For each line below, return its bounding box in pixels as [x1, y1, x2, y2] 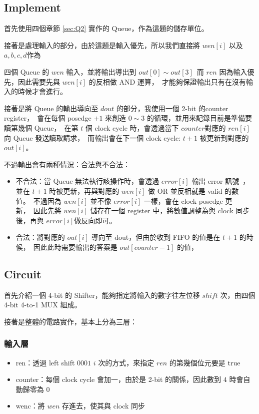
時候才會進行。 [17, 86, 67, 97]
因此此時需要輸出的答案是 [33, 241, 117, 252]
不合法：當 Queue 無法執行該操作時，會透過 [15, 176, 159, 186]
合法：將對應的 [15, 232, 65, 242]
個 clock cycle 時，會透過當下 [85, 122, 179, 133]
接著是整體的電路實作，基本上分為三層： [4, 316, 137, 326]
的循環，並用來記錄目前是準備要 [146, 113, 252, 123]
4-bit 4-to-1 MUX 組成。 [4, 299, 81, 310]
